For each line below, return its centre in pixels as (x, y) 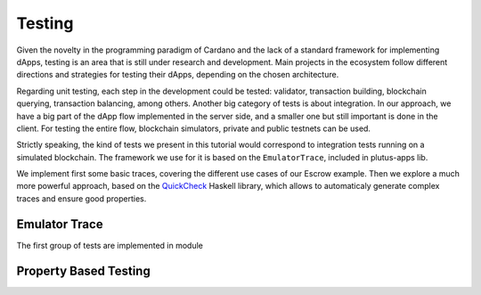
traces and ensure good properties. (82, 198)
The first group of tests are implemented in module (110, 245)
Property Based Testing (83, 270)
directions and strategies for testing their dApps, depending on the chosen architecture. (178, 75)
